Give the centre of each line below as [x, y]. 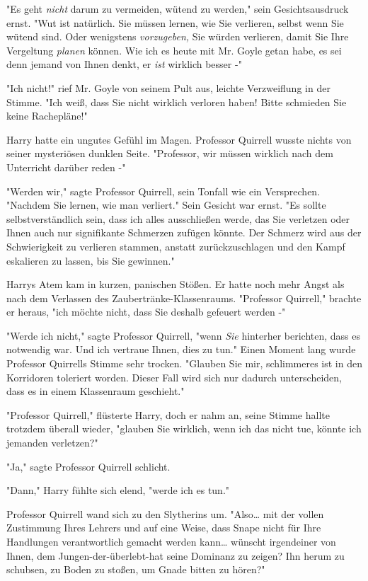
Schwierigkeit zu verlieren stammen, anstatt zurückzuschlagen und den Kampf [176, 246]
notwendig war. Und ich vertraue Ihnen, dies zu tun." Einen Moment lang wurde [181, 349]
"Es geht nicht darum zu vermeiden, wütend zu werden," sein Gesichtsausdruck [178, 8]
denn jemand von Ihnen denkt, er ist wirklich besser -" [124, 64]
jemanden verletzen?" [52, 443]
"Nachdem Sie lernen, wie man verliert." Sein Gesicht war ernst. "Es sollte [166, 205]
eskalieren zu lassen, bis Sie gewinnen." [91, 260]
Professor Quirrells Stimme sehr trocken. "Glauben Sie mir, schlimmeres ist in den [184, 363]
